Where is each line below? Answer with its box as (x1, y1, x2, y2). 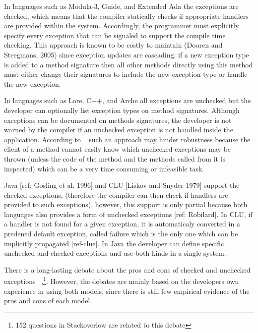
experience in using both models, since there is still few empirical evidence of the (4, 285, 250, 296)
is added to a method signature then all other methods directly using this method (4, 59, 253, 69)
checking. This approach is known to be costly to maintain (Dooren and (4, 40, 223, 50)
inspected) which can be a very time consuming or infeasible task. (4, 163, 204, 173)
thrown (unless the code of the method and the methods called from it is (4, 153, 226, 164)
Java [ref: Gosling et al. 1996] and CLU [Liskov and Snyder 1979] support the (4, 180, 240, 190)
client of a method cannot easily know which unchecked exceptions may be (4, 144, 231, 154)
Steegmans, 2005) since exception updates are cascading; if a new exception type (4, 49, 249, 59)
